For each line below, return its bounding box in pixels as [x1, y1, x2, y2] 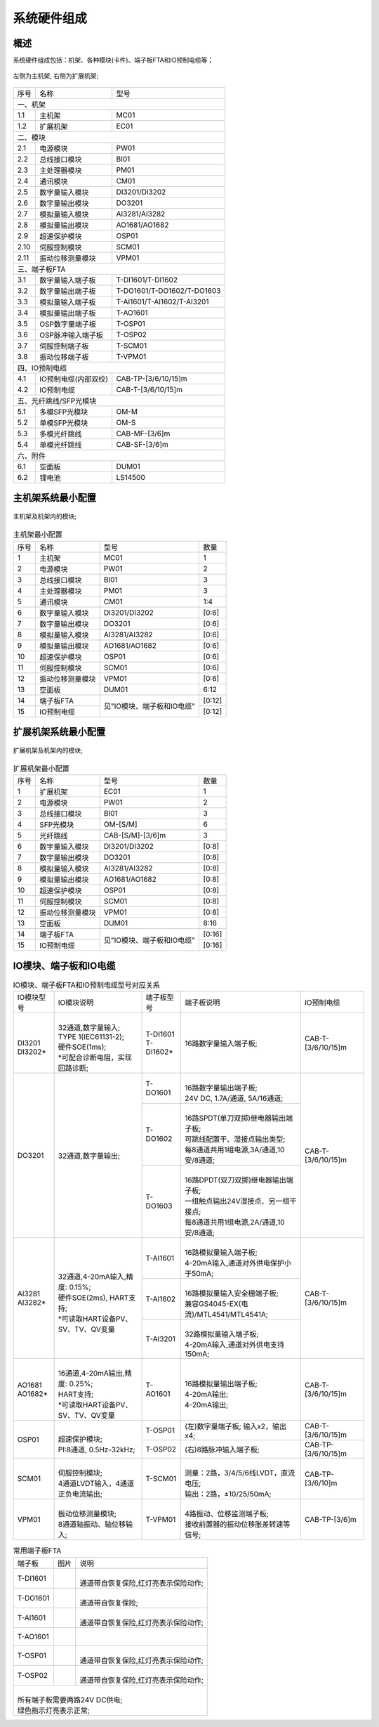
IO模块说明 [58, 998, 94, 1008]
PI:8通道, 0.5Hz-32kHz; [58, 1445, 136, 1454]
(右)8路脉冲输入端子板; [185, 1445, 260, 1454]
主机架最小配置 [13, 530, 63, 540]
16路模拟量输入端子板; [185, 1248, 258, 1258]
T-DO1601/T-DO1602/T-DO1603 [116, 285, 221, 295]
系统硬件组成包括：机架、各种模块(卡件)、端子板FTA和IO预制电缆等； [13, 56, 214, 65]
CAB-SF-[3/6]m [116, 439, 168, 449]
